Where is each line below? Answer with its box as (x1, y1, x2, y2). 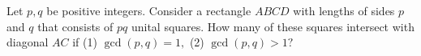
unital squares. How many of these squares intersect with (131, 18, 415, 34)
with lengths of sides (293, 2, 395, 18)
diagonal (6, 34, 49, 50)
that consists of (37, 18, 114, 34)
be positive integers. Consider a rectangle (46, 2, 251, 18)
